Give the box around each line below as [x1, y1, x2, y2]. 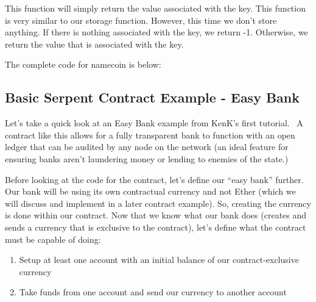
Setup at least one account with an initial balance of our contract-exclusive [19, 253, 299, 266]
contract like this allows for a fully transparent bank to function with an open [5, 128, 295, 141]
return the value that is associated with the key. [5, 37, 184, 50]
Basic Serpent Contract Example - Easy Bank [5, 88, 300, 107]
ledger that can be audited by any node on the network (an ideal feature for [5, 140, 289, 153]
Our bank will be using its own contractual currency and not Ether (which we [5, 185, 296, 198]
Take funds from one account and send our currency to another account [19, 286, 287, 298]
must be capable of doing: [5, 232, 101, 245]
